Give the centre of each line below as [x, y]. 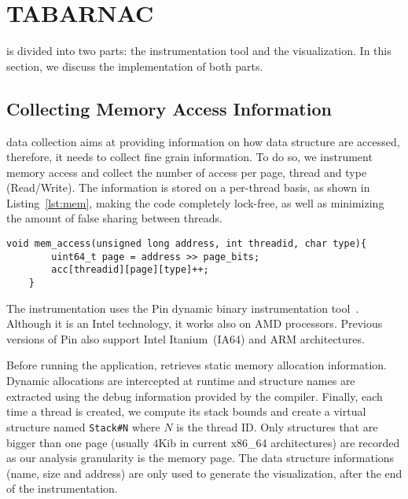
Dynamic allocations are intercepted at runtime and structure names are [181, 381]
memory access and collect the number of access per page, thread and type [187, 172]
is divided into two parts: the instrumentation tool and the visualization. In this [199, 51]
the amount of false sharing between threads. [114, 218]
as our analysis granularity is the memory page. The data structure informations [200, 458]
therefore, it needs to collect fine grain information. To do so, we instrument [189, 157]
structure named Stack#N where [83, 426]
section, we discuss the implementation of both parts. [135, 66]
